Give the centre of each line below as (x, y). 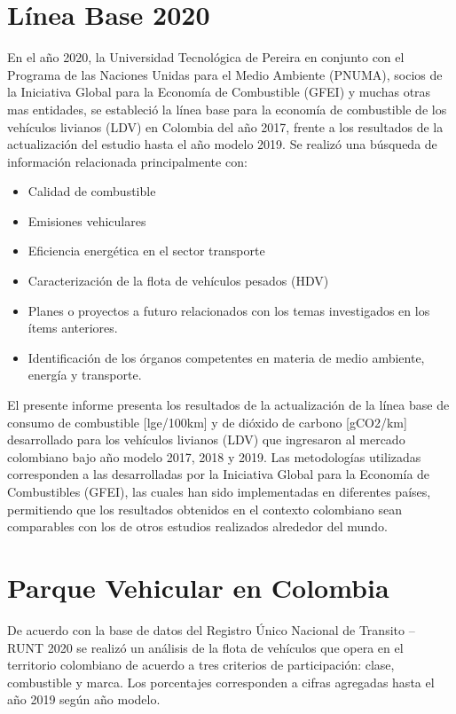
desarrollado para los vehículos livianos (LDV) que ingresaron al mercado (206, 439)
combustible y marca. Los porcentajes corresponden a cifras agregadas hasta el (221, 682)
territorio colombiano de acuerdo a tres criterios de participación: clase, (201, 665)
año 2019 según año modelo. (84, 699)
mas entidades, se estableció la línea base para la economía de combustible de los (227, 109)
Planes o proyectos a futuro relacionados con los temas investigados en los (229, 310)
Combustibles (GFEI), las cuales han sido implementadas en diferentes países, (219, 491)
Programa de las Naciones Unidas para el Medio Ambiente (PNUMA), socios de (225, 74)
